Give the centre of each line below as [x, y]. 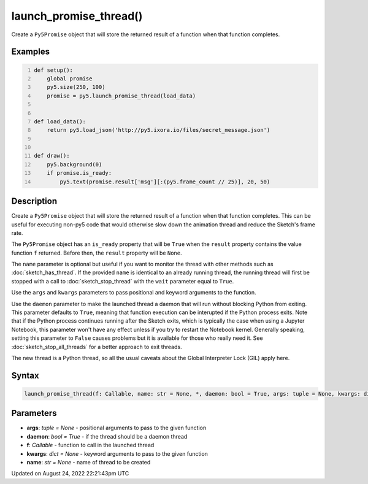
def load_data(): [60, 121]
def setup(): [54, 70]
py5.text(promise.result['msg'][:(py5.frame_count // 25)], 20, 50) [165, 182]
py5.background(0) [75, 164]
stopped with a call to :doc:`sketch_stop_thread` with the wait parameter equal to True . [123, 281]
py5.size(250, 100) [76, 87]
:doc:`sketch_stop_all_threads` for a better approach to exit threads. [97, 347]
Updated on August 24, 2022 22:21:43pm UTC [70, 474]
